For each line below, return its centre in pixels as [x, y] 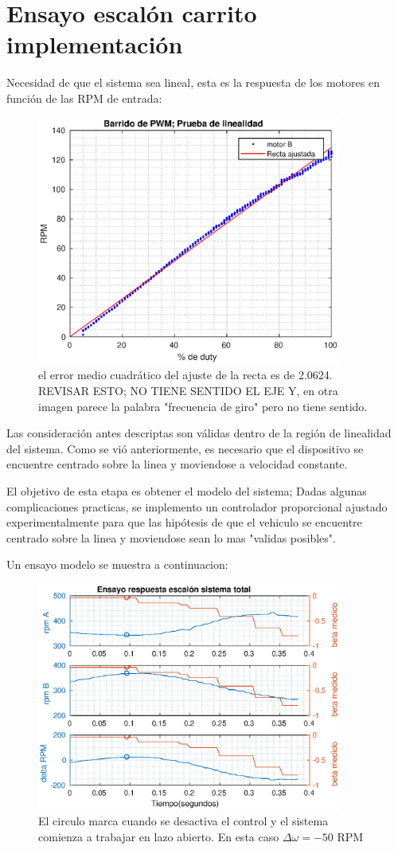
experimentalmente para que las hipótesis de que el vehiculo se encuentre [184, 522]
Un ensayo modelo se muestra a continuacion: [117, 564]
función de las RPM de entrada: [84, 98]
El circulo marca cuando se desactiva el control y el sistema [183, 821]
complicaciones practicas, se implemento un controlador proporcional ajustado [197, 506]
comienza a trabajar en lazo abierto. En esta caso [159, 836]
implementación [95, 44]
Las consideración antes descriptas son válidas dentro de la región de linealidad [199, 433]
